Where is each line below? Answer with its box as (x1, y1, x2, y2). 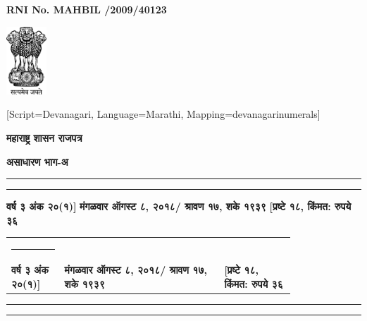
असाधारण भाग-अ (6, 154, 68, 169)
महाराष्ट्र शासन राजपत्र (6, 130, 82, 145)
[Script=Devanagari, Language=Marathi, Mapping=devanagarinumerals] (6, 107, 321, 121)
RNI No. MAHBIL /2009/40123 (6, 2, 167, 16)
